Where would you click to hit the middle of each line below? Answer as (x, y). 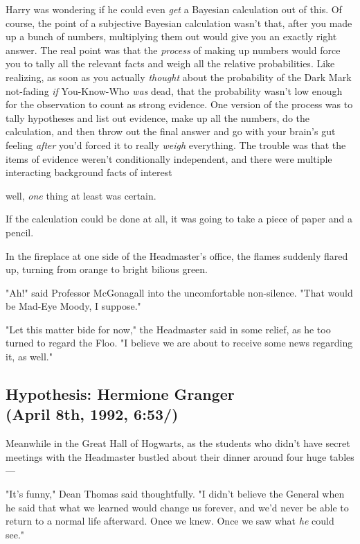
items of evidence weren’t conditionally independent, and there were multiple (169, 158)
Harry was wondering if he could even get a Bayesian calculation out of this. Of (174, 9)
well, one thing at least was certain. (81, 195)
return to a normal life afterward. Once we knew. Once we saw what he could (170, 521)
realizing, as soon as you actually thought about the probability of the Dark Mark (179, 77)
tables (342, 456)
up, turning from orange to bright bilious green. (107, 269)
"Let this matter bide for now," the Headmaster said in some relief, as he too (168, 329)
